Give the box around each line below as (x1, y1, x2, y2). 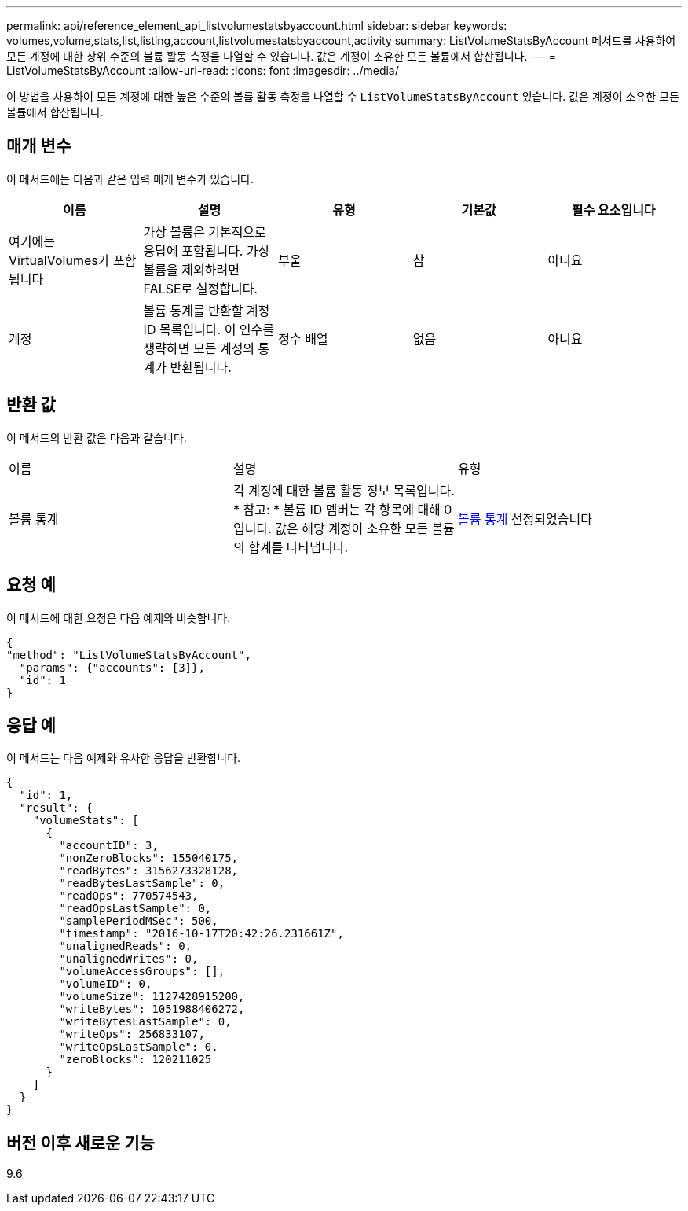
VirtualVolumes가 (9, 252, 110, 268)
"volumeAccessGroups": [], (59, 965, 225, 978)
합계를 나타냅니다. (248, 539, 349, 555)
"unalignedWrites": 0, (59, 952, 199, 966)
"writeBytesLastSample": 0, (59, 1015, 232, 1029)
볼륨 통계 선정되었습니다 (457, 510, 592, 527)
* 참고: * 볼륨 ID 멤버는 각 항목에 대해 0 (232, 501, 452, 517)
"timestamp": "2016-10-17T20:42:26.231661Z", (59, 927, 344, 940)
